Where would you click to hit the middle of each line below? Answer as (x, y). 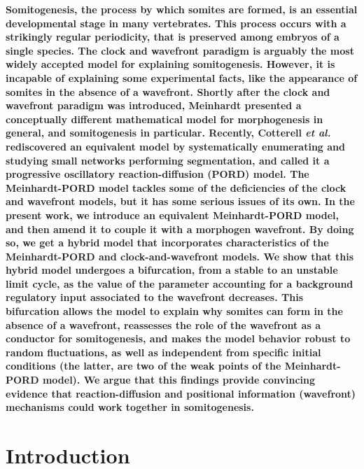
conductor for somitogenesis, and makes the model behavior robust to (178, 338)
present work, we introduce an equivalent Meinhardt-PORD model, (172, 215)
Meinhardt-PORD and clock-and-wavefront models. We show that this (180, 256)
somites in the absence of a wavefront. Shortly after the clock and (168, 91)
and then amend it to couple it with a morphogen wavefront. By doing (180, 229)
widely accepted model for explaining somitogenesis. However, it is (170, 64)
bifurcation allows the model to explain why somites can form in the (174, 311)
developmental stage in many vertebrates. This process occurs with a (176, 23)
